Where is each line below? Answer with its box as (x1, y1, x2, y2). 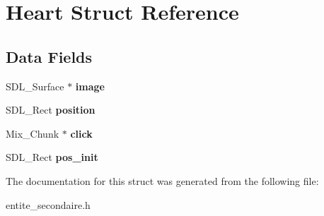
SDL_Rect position (6, 102, 96, 117)
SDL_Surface (6, 78, 64, 93)
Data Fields (6, 45, 93, 67)
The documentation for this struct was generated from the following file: (6, 173, 319, 188)
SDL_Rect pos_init (6, 150, 98, 164)
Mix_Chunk (6, 126, 59, 140)
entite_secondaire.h (6, 197, 91, 212)
